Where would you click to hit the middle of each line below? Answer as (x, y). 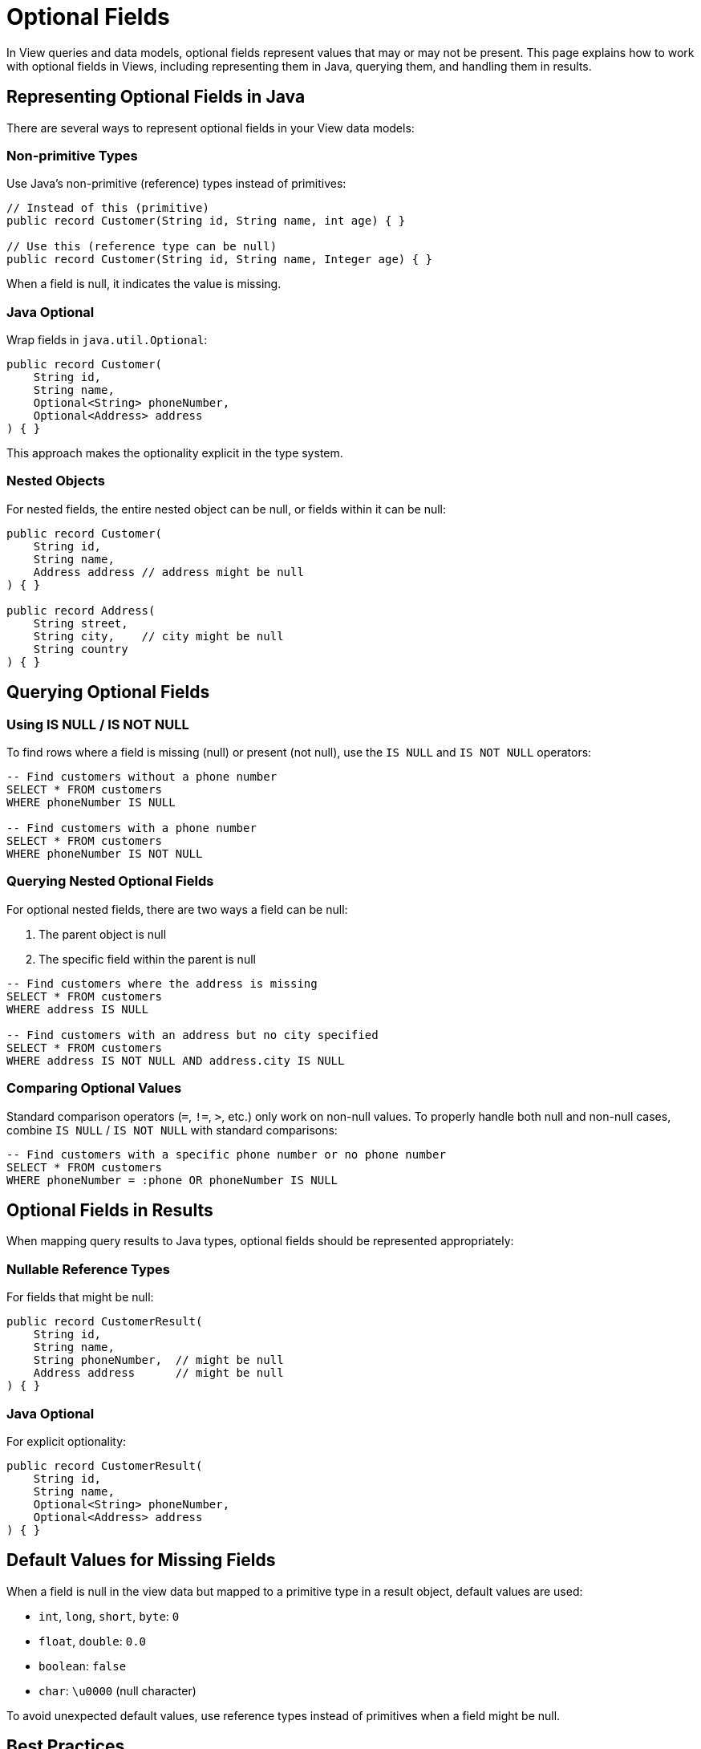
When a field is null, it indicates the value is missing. (144, 284)
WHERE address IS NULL (78, 1009)
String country (81, 649)
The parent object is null (103, 934)
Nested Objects (56, 481)
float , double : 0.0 (92, 1641)
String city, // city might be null (158, 636)
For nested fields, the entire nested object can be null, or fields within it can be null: (227, 509)
